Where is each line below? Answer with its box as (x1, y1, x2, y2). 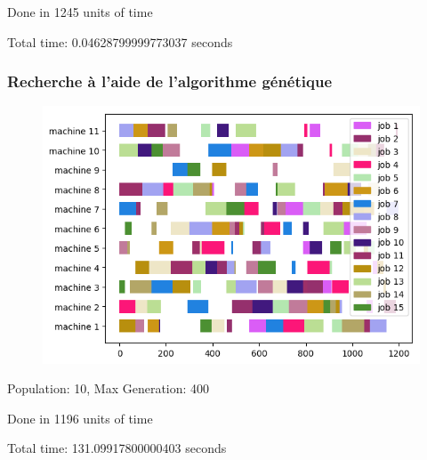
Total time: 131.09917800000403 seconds (7, 439, 227, 457)
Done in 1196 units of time (7, 408, 153, 427)
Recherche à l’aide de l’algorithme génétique (7, 70, 333, 93)
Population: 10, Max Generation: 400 (7, 379, 210, 398)
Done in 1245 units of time (7, 3, 153, 20)
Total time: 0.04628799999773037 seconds (7, 32, 233, 51)
